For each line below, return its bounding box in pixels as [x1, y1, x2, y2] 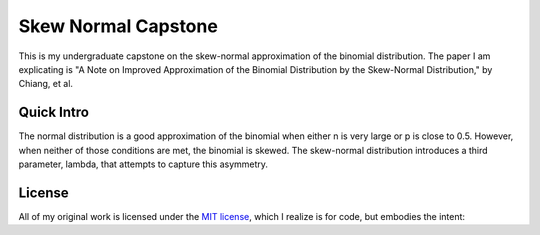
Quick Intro [18, 104, 90, 121]
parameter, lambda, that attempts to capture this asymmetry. [18, 158, 269, 170]
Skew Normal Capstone [18, 15, 219, 37]
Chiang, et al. [18, 78, 74, 90]
